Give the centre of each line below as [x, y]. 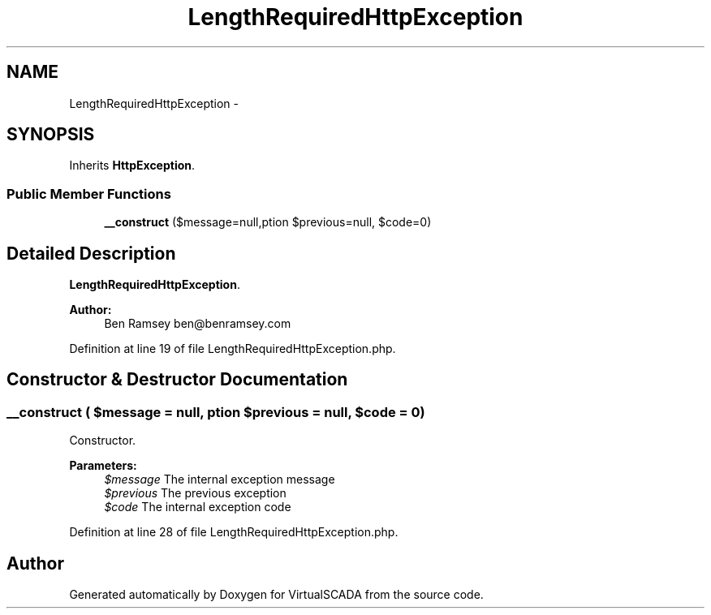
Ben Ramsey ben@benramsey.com [198, 324]
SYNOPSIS [51, 135]
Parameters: [103, 466]
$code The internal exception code [198, 507]
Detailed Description [91, 253]
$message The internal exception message [220, 480]
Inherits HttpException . [132, 166]
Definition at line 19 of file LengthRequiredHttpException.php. [233, 349]
